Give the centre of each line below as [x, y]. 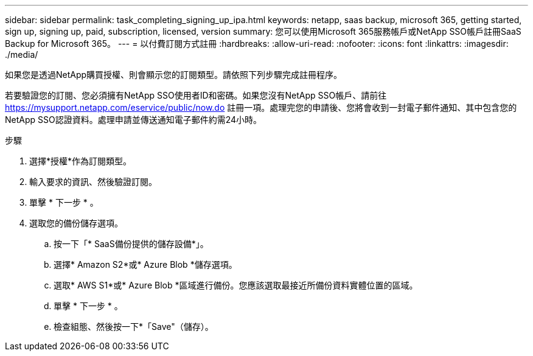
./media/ [22, 54]
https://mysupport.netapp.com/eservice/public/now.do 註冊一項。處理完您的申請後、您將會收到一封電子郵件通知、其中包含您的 [261, 107]
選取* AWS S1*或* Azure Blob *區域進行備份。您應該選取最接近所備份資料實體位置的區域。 [236, 285]
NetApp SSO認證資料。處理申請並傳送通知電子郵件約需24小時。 [134, 120]
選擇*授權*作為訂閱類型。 [81, 161]
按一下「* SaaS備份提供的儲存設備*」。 [131, 244]
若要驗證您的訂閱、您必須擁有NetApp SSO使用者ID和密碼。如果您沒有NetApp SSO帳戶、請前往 [196, 95]
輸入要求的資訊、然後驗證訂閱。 [93, 182]
